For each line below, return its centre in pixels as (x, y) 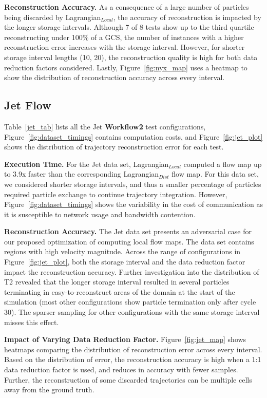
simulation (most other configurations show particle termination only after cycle (130, 302)
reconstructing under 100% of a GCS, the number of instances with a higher (124, 37)
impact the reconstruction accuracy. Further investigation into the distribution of (132, 271)
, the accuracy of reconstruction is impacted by (187, 17)
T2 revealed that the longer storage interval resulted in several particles (117, 282)
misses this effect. (32, 322)
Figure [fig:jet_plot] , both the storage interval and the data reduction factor (125, 262)
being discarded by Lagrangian (53, 17)
